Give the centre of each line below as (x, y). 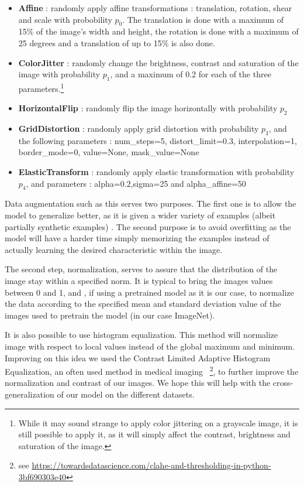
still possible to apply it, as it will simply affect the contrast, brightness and (154, 434)
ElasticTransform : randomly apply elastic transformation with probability (156, 172)
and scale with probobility (65, 19)
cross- (283, 383)
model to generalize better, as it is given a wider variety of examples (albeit (140, 215)
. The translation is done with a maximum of (203, 19)
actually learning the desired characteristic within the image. (114, 249)
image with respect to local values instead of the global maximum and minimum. (150, 346)
